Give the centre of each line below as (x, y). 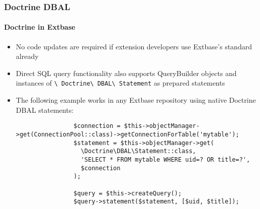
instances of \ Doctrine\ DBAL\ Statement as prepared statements (120, 83)
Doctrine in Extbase (40, 27)
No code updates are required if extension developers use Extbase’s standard (134, 46)
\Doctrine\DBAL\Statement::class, (138, 151)
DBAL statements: (45, 110)
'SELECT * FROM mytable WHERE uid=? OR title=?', (165, 159)
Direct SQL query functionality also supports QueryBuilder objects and (126, 73)
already (27, 56)
